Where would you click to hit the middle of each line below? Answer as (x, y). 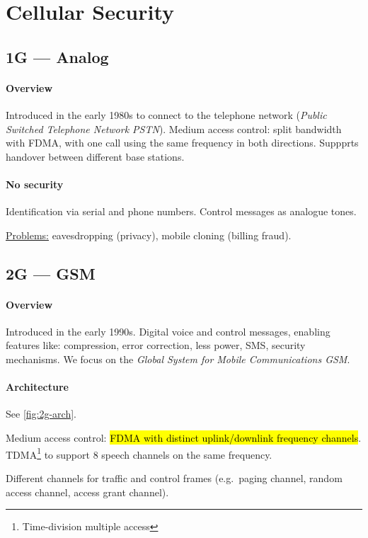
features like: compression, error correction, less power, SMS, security (156, 345)
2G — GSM (51, 273)
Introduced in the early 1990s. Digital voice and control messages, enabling (168, 331)
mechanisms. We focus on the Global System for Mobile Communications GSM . (178, 359)
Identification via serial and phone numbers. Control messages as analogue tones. (181, 211)
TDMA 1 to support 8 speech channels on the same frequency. (139, 453)
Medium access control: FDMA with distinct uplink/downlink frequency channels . (184, 438)
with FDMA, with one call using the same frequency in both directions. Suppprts (182, 143)
